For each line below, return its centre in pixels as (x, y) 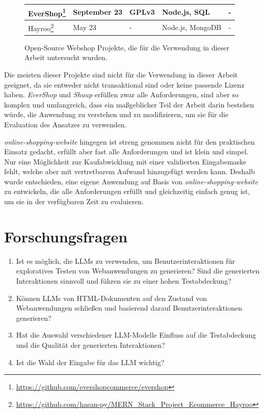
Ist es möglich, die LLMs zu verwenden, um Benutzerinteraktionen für (125, 260)
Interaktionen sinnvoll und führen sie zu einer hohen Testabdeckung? (124, 280)
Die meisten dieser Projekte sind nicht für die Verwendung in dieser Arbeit (121, 74)
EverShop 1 (47, 12)
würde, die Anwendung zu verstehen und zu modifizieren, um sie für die (116, 114)
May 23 (85, 27)
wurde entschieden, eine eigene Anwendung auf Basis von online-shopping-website (131, 181)
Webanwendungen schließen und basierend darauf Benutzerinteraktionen (129, 308)
